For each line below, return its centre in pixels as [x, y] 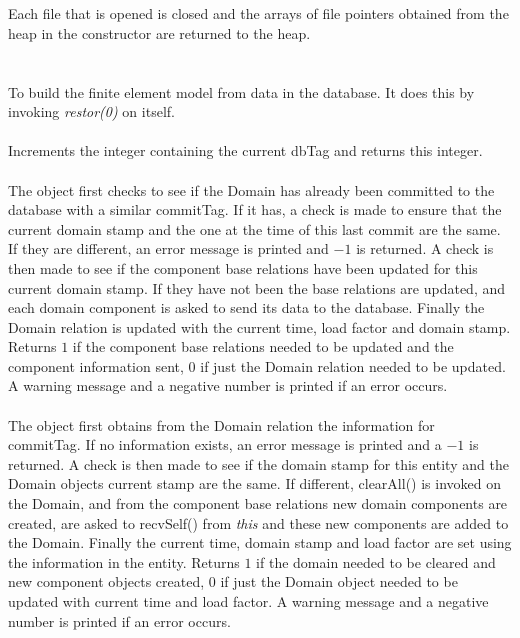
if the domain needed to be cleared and [376, 561]
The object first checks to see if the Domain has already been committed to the [251, 189]
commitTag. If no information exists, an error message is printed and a [225, 444]
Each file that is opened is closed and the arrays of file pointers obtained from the [258, 13]
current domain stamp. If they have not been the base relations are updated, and [257, 287]
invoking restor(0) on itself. [91, 111]
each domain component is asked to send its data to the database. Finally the [246, 307]
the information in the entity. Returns [124, 561]
